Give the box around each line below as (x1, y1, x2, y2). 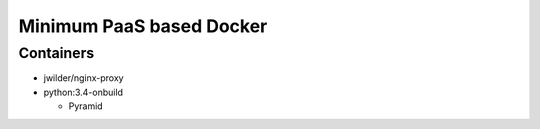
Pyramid (68, 100, 104, 112)
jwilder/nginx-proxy (43, 72, 124, 84)
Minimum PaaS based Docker (18, 15, 268, 37)
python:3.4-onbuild (43, 86, 124, 98)
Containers (18, 44, 95, 62)
